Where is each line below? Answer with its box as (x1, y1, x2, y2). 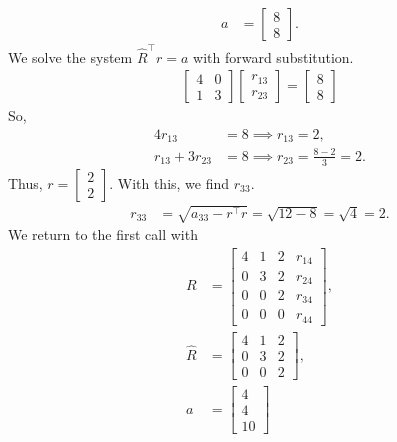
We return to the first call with (8, 224, 198, 245)
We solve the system (8, 46, 133, 67)
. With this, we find (109, 172, 230, 193)
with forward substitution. (193, 46, 354, 67)
